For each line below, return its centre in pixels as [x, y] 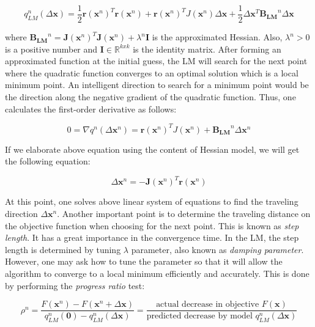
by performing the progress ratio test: [75, 285]
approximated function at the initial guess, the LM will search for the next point [156, 61]
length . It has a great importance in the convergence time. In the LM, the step [152, 237]
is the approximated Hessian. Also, [217, 37]
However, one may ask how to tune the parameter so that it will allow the [144, 261]
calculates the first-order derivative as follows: [91, 108]
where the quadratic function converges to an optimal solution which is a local [152, 72]
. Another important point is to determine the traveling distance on [184, 213]
